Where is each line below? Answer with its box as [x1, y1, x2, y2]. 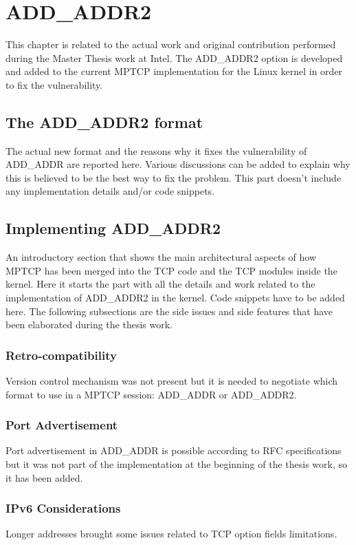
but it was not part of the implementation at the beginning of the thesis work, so [5, 457, 347, 471]
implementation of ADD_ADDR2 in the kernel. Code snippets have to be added [5, 290, 345, 305]
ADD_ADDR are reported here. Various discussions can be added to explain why [5, 157, 351, 171]
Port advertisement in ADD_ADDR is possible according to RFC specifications [5, 443, 342, 458]
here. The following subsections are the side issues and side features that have [5, 303, 333, 318]
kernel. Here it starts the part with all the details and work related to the [5, 277, 315, 291]
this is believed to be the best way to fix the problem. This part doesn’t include [5, 170, 342, 184]
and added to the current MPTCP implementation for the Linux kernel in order [5, 64, 343, 78]
